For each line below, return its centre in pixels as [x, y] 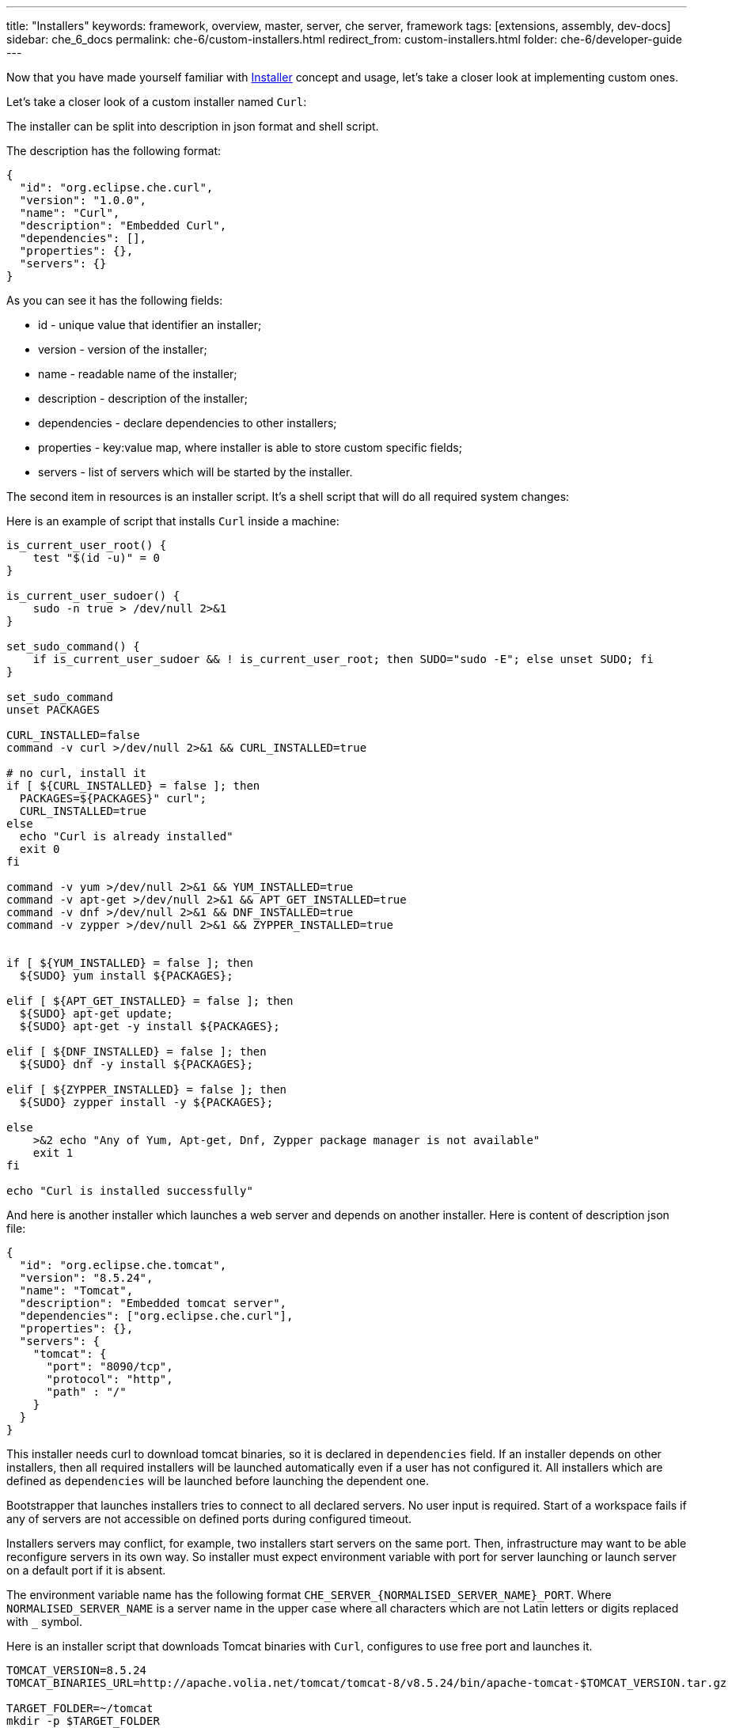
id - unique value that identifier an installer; [150, 325]
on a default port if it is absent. [86, 1570]
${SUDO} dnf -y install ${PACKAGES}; [136, 1064]
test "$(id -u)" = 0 [96, 558]
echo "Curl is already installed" [126, 836]
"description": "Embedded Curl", [123, 225]
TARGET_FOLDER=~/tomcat [80, 1708]
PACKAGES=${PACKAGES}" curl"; [113, 798]
